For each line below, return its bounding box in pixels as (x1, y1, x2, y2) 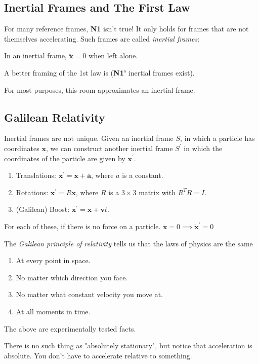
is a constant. (122, 170, 163, 180)
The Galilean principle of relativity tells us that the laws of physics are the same (4, 238, 253, 248)
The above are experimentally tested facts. (4, 323, 136, 334)
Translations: (16, 170, 56, 180)
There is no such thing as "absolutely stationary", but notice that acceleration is (4, 340, 252, 351)
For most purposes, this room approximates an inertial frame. (4, 84, 195, 95)
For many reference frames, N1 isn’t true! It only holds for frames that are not (4, 23, 249, 34)
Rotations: (16, 187, 49, 197)
